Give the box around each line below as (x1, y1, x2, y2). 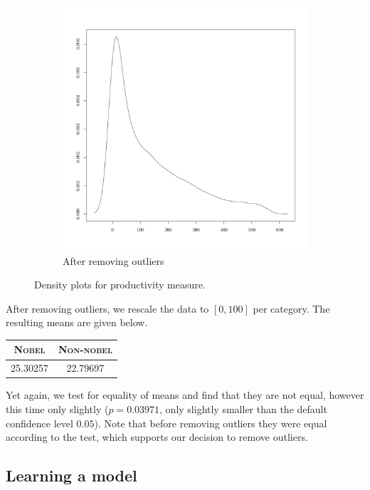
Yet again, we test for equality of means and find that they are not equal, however (6, 387, 364, 402)
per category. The (253, 301, 330, 316)
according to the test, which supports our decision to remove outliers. (6, 429, 308, 444)
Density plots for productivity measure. (34, 277, 206, 292)
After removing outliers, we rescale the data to (6, 301, 209, 316)
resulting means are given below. (6, 315, 148, 330)
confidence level (6, 415, 73, 430)
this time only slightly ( (6, 402, 109, 416)
